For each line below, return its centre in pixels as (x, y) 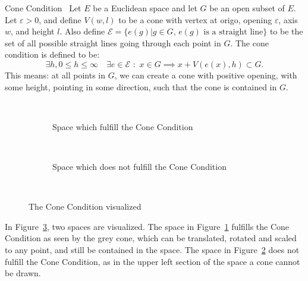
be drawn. (23, 273)
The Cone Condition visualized (85, 206)
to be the (286, 31)
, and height (33, 31)
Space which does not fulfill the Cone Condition (139, 166)
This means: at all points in (55, 75)
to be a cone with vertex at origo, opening (195, 19)
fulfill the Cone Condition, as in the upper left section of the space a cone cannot (153, 261)
